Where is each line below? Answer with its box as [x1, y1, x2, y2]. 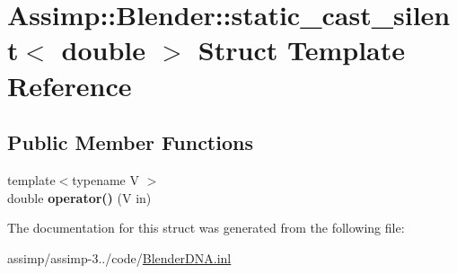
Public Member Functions [7, 128, 253, 156]
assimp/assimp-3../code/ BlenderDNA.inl [7, 248, 232, 267]
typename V [72, 170, 139, 189]
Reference [7, 66, 132, 103]
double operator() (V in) [7, 188, 152, 207]
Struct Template [198, 31, 405, 68]
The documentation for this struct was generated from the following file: [7, 218, 405, 237]
